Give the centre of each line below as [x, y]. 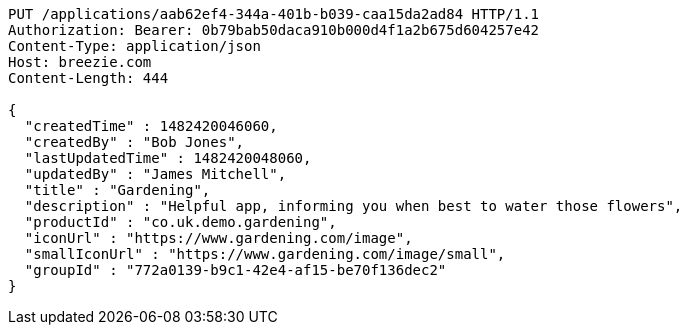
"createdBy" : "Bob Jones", [134, 142]
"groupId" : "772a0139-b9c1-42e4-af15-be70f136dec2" [235, 270]
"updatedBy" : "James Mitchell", [155, 174]
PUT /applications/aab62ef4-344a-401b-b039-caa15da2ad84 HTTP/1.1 [274, 14]
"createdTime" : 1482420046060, [151, 126]
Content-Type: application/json [134, 46]
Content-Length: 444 [88, 78]
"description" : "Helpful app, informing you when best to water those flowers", [353, 206]
